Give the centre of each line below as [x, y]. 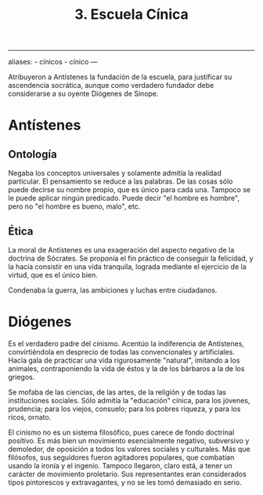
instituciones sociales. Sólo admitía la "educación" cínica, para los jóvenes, [129, 400]
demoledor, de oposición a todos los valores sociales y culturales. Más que [129, 449]
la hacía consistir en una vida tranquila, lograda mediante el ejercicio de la [127, 267]
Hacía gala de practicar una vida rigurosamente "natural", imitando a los [124, 360]
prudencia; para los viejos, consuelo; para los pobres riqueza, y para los [124, 409]
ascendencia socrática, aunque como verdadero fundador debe [111, 86]
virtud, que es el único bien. [53, 275]
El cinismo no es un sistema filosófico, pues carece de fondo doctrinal [121, 432]
